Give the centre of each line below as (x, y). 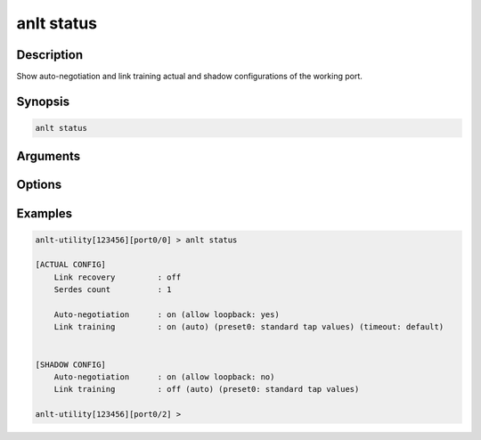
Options (39, 185)
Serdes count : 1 (113, 290)
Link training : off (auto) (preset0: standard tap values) (207, 389)
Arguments (49, 156)
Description (50, 55)
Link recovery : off (118, 277)
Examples (45, 213)
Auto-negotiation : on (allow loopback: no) (164, 377)
